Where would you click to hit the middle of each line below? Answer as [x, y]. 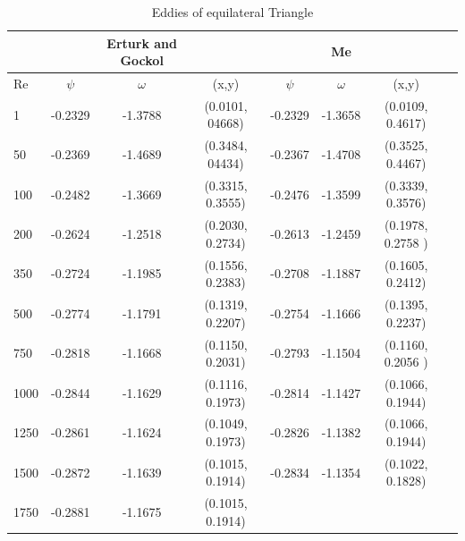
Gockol [142, 60]
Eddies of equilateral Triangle [232, 12]
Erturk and [142, 42]
